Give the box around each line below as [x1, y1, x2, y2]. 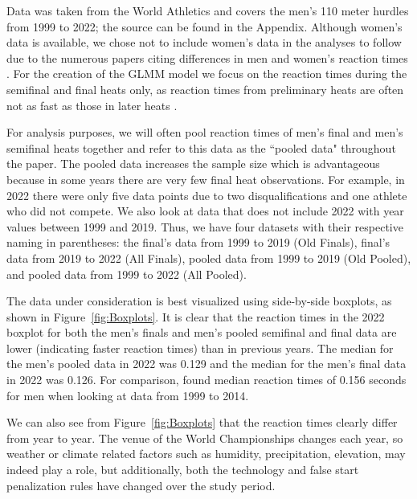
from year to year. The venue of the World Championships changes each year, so [6, 429, 403, 446]
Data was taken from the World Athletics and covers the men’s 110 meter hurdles [6, 2, 409, 18]
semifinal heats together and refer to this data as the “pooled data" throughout [6, 139, 396, 156]
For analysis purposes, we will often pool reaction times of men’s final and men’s [6, 124, 403, 141]
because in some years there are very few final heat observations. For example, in [6, 170, 405, 187]
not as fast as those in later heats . [6, 96, 178, 113]
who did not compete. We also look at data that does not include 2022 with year [6, 202, 404, 219]
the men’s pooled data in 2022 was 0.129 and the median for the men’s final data [6, 355, 407, 372]
